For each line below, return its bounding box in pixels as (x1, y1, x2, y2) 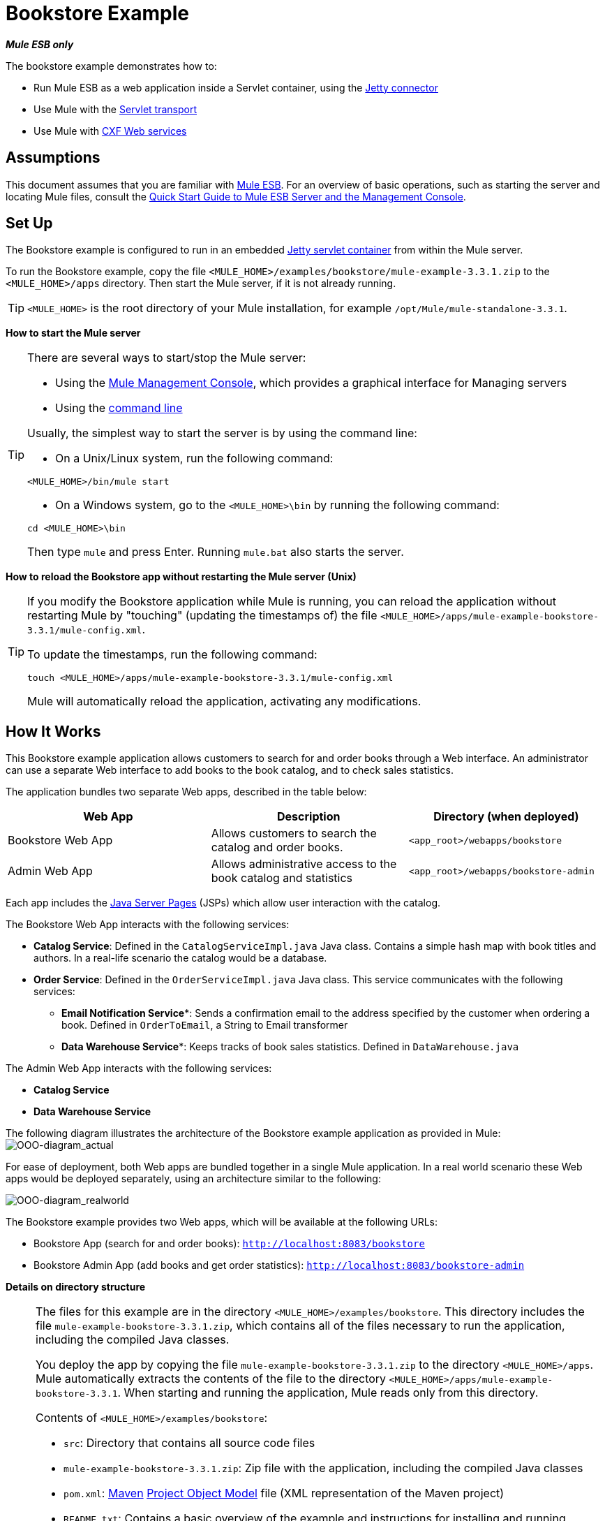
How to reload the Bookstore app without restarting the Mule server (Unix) (6, 571, 357, 583)
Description (277, 809, 341, 824)
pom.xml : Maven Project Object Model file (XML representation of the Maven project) (64, 1486, 505, 1501)
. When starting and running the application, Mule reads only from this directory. (117, 1386, 539, 1400)
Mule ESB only (6, 38, 74, 50)
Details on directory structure (6, 1281, 146, 1293)
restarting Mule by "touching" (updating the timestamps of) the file (27, 608, 378, 623)
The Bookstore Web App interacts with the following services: (6, 918, 290, 931)
